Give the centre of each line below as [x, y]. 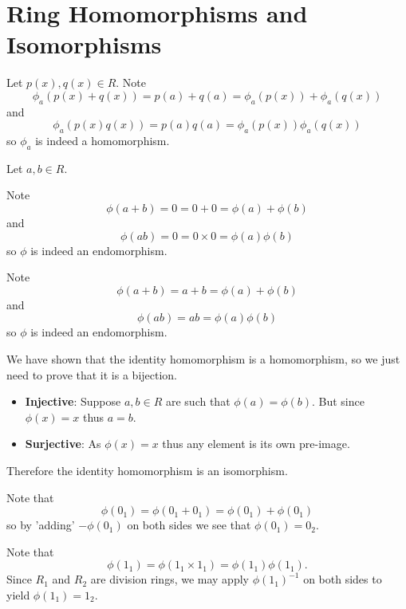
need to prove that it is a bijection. [92, 374]
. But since [338, 401]
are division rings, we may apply [169, 579]
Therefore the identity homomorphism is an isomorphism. [147, 471]
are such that [198, 401]
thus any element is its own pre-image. [256, 444]
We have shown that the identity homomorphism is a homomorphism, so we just [203, 359]
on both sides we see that [189, 525]
